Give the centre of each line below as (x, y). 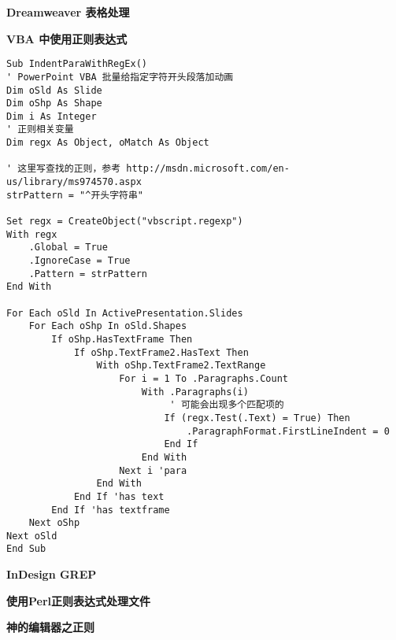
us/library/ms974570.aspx (74, 182)
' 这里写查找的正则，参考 (64, 169)
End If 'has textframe (111, 510)
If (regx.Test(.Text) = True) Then (257, 418)
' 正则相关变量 (40, 129)
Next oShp (54, 523)
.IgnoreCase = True (80, 261)
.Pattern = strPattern (88, 274)
